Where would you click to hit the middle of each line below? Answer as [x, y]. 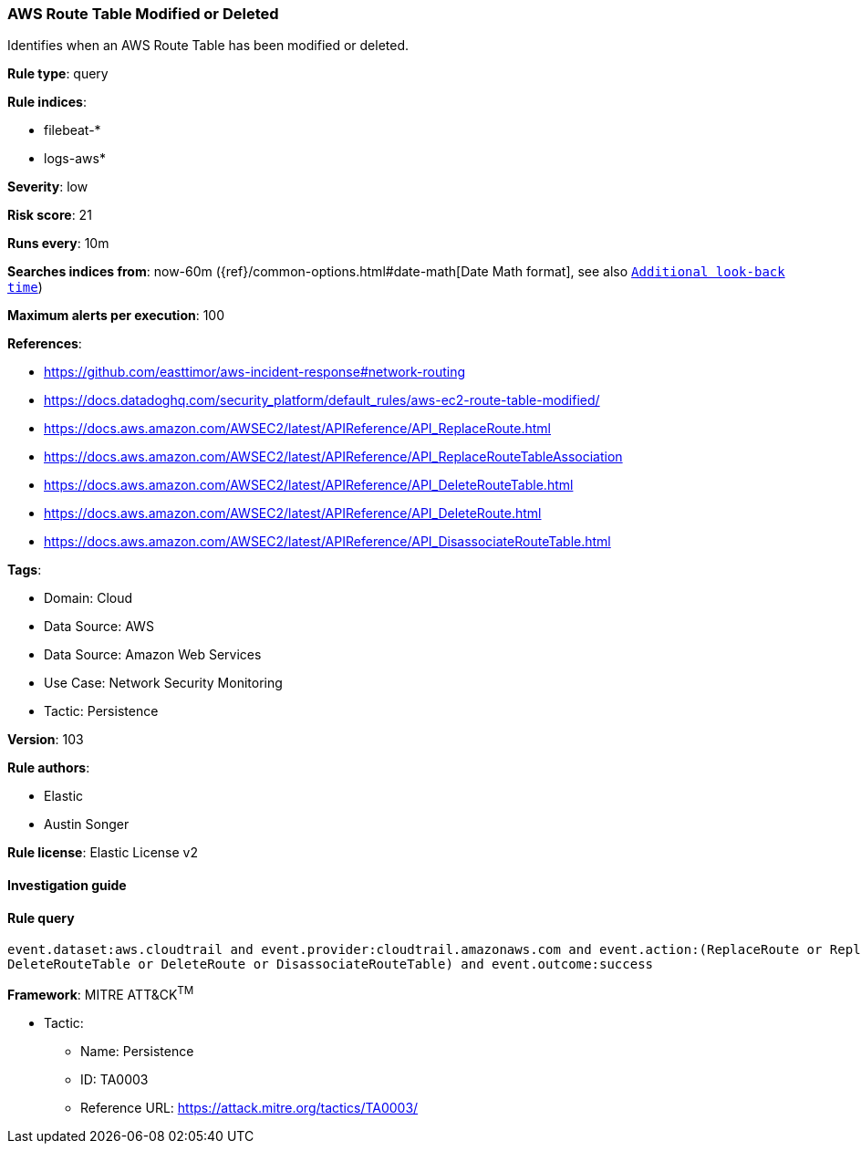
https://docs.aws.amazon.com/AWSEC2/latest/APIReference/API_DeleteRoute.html [293, 513]
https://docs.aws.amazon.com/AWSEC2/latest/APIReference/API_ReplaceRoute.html [298, 429]
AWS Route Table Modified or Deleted [143, 14]
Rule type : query [58, 74]
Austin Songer [87, 824]
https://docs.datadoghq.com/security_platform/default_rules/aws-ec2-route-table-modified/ [322, 400]
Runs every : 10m [58, 244]
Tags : [25, 570]
